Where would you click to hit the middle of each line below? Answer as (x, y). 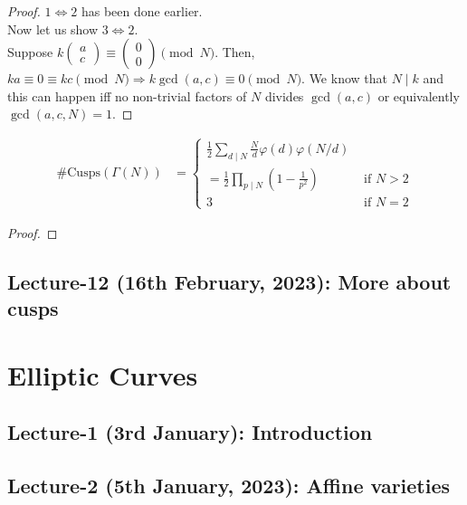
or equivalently (419, 95)
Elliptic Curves (103, 374)
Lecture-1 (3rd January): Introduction (190, 432)
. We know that (344, 78)
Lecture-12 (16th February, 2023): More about (229, 281)
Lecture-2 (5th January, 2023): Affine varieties (229, 486)
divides (284, 95)
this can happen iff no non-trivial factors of (127, 95)
